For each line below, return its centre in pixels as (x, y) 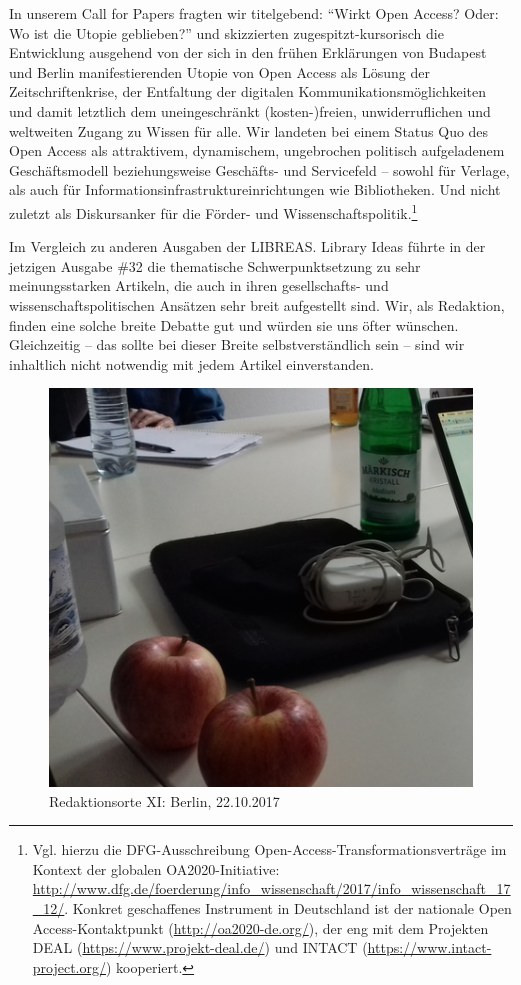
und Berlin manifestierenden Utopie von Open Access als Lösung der (219, 71)
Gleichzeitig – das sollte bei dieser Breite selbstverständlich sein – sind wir (237, 344)
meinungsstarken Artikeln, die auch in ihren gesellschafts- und (199, 285)
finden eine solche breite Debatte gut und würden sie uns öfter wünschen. (234, 324)
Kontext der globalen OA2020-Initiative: (156, 868)
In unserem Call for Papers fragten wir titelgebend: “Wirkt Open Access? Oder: (254, 13)
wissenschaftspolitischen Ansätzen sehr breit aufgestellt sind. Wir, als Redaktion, (257, 304)
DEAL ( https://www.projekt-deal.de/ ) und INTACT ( (200, 947)
